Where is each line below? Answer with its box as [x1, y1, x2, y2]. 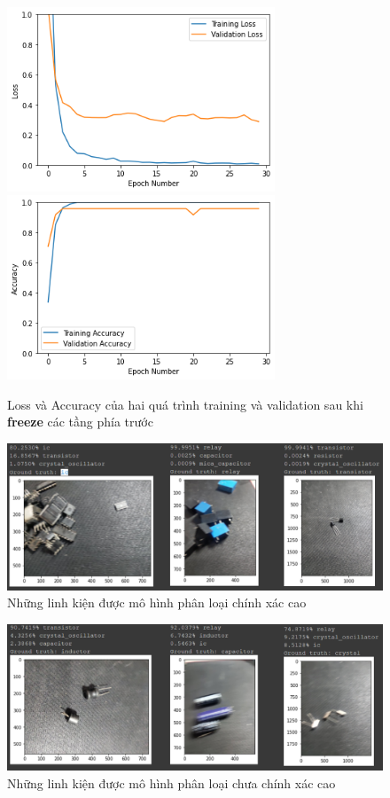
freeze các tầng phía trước [7, 412, 153, 431]
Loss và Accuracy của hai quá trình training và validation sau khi [7, 395, 363, 413]
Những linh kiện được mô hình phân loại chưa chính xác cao [7, 773, 336, 792]
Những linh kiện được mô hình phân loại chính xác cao [7, 593, 307, 612]
